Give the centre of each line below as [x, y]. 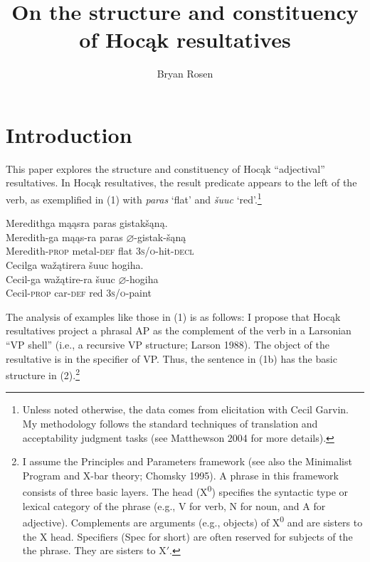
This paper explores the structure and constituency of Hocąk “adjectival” [165, 168]
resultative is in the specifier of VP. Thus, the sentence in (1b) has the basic [171, 358]
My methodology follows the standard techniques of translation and [170, 424]
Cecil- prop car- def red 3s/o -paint [79, 293]
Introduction [69, 134]
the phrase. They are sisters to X [94, 550]
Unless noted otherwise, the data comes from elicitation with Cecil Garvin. [186, 409]
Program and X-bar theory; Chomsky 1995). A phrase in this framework [180, 475]
